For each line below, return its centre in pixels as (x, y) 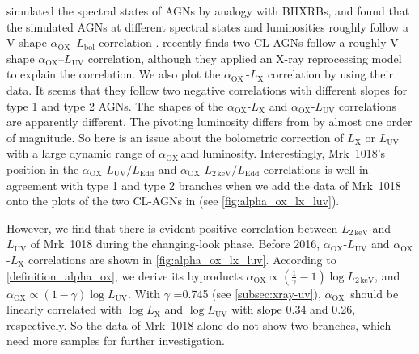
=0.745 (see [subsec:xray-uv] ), (247, 293)
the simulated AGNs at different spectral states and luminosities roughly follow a (207, 26)
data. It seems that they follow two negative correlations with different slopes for (207, 89)
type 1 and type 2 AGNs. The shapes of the (115, 105)
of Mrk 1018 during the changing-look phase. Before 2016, (175, 244)
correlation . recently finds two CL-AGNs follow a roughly (243, 42)
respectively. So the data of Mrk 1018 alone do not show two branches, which (199, 324)
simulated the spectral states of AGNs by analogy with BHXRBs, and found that (208, 11)
